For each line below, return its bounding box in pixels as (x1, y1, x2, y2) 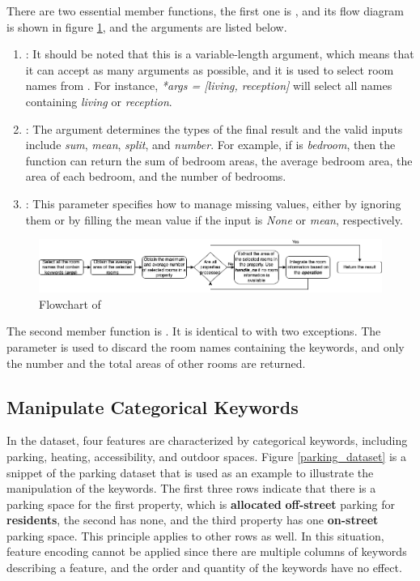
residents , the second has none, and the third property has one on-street (6, 511, 379, 528)
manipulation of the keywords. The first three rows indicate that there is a (6, 480, 376, 497)
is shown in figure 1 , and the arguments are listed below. (6, 18, 287, 35)
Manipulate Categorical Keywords (6, 394, 299, 419)
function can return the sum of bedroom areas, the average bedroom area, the (25, 152, 413, 169)
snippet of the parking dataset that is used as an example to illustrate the (6, 464, 374, 481)
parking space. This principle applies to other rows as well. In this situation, (6, 527, 384, 544)
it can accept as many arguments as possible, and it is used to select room (25, 61, 394, 78)
